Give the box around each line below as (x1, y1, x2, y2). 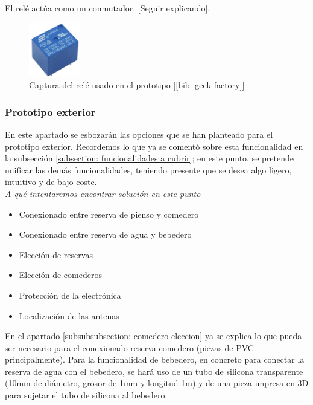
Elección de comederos (19, 268, 102, 281)
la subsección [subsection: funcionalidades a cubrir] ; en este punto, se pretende (5, 152, 294, 164)
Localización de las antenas (19, 309, 119, 322)
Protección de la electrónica (19, 288, 121, 301)
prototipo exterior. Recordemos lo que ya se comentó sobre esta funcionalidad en (5, 140, 303, 152)
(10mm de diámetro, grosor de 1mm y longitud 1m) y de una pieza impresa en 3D (5, 377, 309, 389)
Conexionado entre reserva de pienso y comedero (19, 207, 199, 220)
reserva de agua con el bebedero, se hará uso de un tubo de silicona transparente (5, 364, 303, 377)
